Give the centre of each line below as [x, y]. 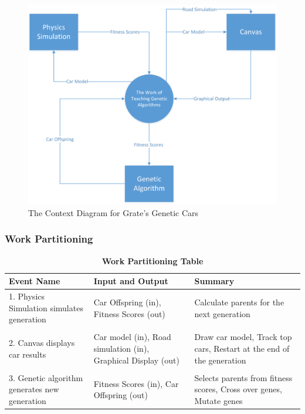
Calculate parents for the [239, 302]
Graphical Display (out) [136, 360]
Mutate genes [218, 400]
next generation [222, 313]
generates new [34, 389]
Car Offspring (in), [127, 302]
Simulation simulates [46, 307]
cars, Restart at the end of [242, 349]
